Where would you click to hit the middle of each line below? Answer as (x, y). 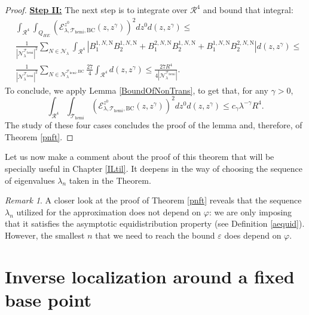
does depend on (253, 235)
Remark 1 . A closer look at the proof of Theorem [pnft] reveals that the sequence (153, 200)
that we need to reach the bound (155, 235)
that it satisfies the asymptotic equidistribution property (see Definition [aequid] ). (155, 223)
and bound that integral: (248, 10)
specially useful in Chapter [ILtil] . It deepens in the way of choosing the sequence (154, 169)
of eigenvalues (30, 180)
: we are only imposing (250, 211)
